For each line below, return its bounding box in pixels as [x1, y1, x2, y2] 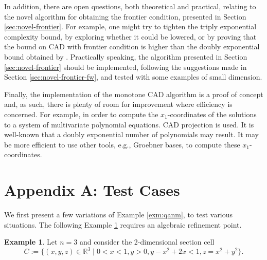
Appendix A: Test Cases [4, 179, 180, 200]
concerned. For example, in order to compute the [4, 108, 158, 119]
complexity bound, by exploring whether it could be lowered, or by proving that [4, 31, 257, 42]
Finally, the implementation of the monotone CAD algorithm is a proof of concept [4, 88, 263, 99]
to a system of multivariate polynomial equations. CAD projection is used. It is [4, 119, 254, 129]
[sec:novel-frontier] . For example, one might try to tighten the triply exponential [4, 21, 257, 32]
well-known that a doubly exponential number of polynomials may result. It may [4, 129, 259, 140]
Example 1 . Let [4, 236, 58, 247]
